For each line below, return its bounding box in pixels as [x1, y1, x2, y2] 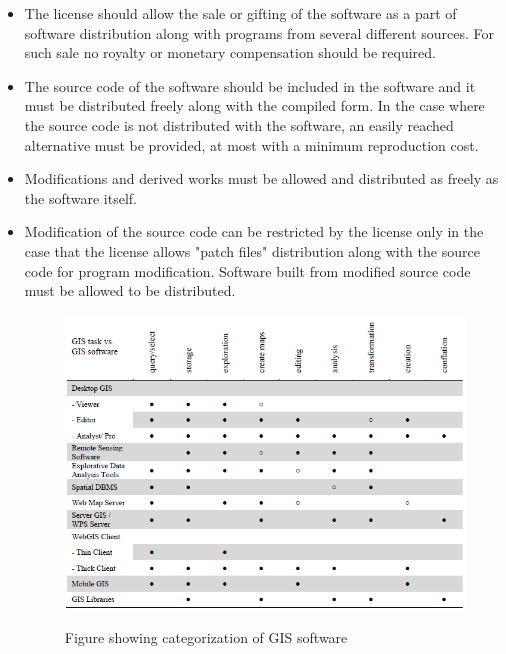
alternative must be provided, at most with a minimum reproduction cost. [24, 134, 479, 155]
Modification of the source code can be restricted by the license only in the [24, 221, 484, 242]
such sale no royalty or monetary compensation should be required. [24, 42, 436, 63]
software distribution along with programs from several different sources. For [24, 22, 495, 43]
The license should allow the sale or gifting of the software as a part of [24, 3, 457, 23]
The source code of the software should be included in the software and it [24, 75, 476, 96]
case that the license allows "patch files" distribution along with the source [24, 240, 480, 261]
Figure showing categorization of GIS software [64, 626, 348, 647]
